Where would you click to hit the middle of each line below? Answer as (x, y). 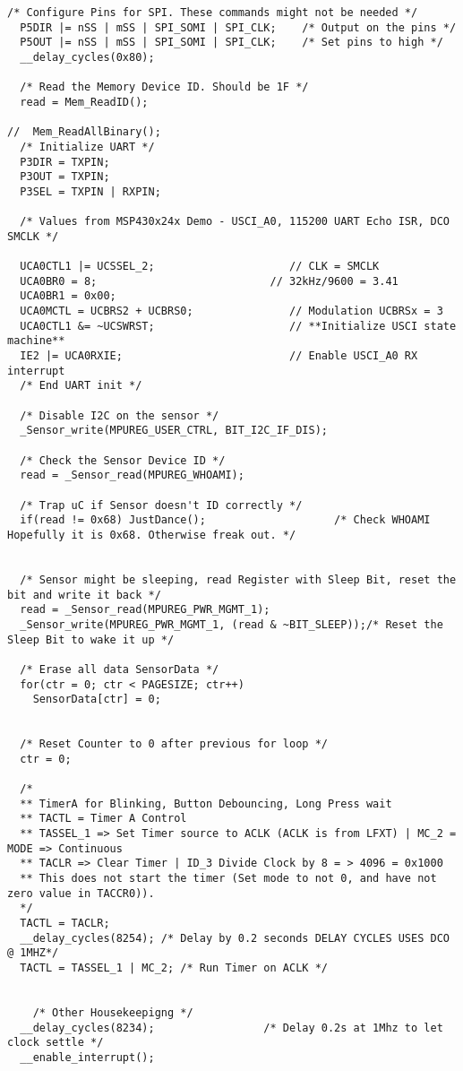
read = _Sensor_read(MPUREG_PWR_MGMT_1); (145, 610)
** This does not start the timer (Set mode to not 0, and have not (228, 879)
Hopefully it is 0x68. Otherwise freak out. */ (152, 535)
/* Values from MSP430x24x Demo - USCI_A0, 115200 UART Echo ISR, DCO (235, 222)
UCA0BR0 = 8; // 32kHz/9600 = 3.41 (209, 281)
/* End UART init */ (81, 386)
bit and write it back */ (84, 595)
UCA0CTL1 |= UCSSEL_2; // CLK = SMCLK (200, 267)
